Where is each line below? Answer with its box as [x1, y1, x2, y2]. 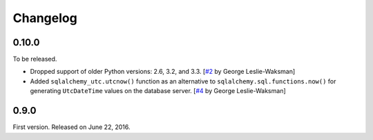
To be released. [12, 55, 57, 63]
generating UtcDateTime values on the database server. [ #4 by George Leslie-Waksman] [30, 87, 286, 95]
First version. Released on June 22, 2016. [12, 123, 131, 131]
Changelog [12, 10, 77, 26]
